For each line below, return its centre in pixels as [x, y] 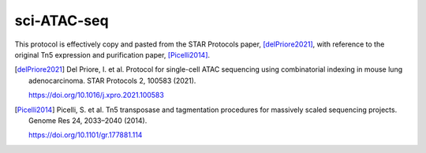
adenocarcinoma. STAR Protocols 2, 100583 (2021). [112, 80]
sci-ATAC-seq [62, 21]
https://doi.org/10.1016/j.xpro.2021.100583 [97, 95]
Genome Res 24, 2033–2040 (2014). [88, 120]
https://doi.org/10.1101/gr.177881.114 [86, 135]
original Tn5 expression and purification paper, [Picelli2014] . [112, 54]
